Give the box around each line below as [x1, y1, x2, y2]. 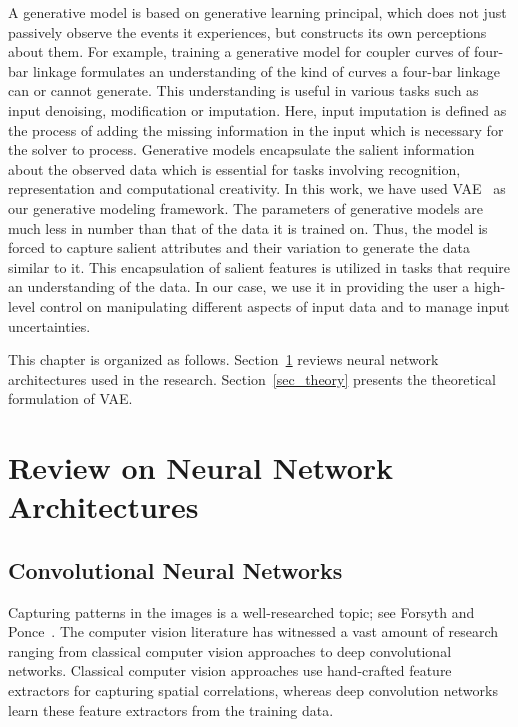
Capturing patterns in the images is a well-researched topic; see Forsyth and [8, 601, 475, 622]
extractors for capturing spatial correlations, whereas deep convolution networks [8, 680, 498, 701]
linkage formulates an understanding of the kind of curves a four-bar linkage [32, 60, 501, 81]
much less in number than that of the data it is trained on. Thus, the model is [8, 217, 488, 238]
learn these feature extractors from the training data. [8, 699, 334, 720]
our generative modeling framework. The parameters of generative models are [8, 197, 483, 218]
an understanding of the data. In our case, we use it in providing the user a [8, 276, 470, 297]
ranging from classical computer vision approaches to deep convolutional [8, 640, 452, 661]
